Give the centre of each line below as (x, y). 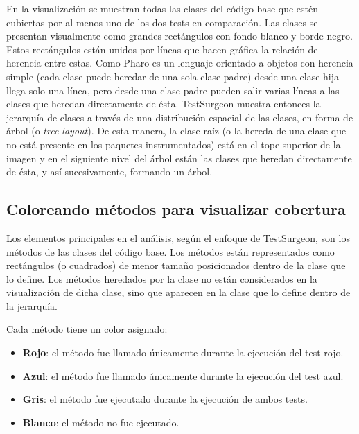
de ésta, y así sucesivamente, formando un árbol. (110, 172)
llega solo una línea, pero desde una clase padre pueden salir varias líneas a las (173, 90)
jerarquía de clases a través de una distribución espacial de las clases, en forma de (180, 117)
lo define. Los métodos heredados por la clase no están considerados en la (162, 278)
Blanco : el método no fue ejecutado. (101, 422)
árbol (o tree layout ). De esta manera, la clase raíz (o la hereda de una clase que (176, 131)
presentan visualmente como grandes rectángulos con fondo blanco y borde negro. (179, 36)
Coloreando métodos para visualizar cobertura (176, 209)
